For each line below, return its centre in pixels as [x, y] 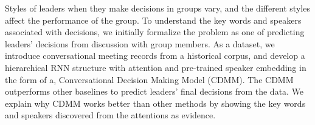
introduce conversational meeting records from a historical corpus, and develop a [155, 56]
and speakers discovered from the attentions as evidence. [110, 115]
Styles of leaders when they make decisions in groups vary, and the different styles [157, 8]
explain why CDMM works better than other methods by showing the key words [155, 103]
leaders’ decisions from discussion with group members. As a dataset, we [140, 43]
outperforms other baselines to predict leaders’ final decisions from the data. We [154, 91]
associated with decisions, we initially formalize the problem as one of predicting [155, 32]
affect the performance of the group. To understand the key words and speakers [153, 20]
